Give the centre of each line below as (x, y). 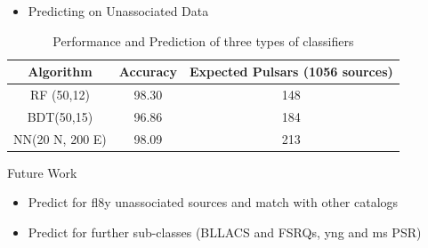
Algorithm (60, 72)
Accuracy (148, 72)
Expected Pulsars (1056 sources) (291, 72)
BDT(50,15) (60, 116)
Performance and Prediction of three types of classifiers (203, 40)
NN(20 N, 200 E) (60, 138)
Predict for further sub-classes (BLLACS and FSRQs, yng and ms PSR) (225, 232)
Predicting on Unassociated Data (118, 11)
